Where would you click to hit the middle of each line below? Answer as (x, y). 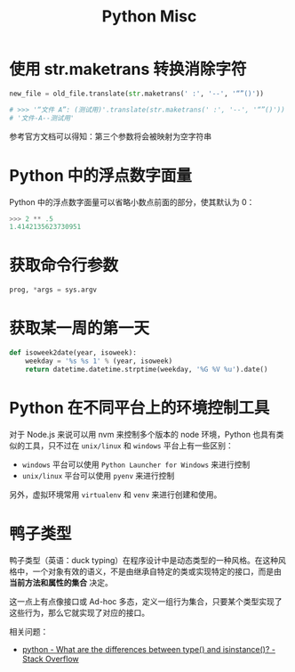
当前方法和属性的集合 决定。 (61, 582)
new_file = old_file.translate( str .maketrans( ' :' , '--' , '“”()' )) (137, 94)
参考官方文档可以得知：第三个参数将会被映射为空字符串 (110, 136)
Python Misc (149, 16)
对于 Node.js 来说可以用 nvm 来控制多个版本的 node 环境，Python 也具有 (143, 434)
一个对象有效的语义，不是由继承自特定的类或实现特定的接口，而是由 (157, 571)
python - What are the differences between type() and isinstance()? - (148, 649)
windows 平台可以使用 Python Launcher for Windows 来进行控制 (136, 464)
